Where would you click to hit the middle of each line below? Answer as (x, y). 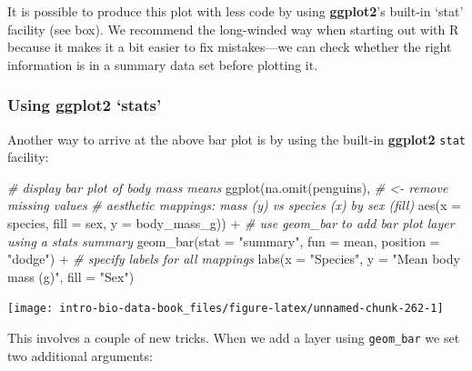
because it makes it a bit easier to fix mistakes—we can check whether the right (230, 47)
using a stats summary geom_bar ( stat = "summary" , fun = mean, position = (224, 241)
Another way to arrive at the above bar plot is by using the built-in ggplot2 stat (236, 139)
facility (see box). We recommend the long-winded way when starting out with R (233, 29)
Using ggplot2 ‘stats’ (85, 105)
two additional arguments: (80, 355)
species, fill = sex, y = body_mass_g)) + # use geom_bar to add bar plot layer (231, 223)
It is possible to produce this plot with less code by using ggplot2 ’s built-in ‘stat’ (236, 11)
